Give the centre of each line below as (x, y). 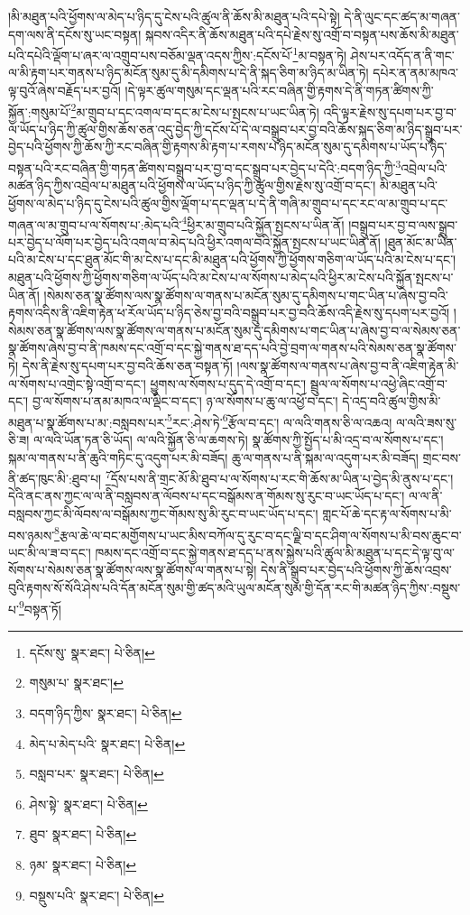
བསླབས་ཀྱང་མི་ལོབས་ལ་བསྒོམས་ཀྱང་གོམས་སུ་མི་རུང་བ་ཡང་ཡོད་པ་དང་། (163, 513)
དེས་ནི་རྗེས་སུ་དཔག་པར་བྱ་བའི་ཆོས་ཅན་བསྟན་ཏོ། (127, 365)
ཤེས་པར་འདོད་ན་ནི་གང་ (402, 55)
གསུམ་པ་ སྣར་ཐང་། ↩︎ (76, 683)
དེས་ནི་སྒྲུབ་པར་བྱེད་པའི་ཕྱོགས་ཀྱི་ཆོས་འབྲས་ (356, 570)
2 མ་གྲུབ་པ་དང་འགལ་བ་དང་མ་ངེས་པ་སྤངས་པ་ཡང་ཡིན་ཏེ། (195, 110)
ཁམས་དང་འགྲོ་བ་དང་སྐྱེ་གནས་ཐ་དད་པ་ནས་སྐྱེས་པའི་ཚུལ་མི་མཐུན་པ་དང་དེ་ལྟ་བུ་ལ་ (275, 552)
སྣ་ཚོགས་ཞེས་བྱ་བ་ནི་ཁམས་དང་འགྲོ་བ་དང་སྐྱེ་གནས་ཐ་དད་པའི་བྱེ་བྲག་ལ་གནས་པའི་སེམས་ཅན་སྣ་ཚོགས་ (232, 348)
